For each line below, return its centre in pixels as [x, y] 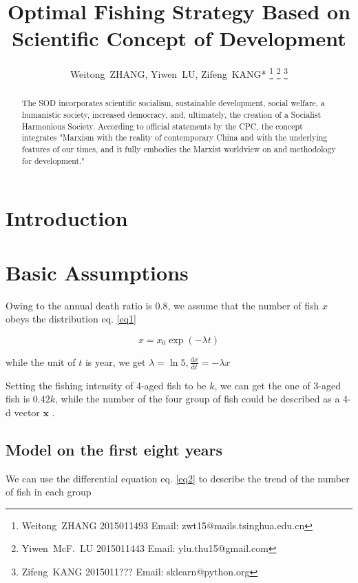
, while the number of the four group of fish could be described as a [198, 399]
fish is [18, 399]
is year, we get [115, 361]
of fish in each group [49, 492]
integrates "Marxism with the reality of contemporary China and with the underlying [175, 137]
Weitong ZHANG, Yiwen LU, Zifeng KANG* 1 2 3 [179, 73]
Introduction [67, 218]
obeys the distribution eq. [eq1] [71, 319]
